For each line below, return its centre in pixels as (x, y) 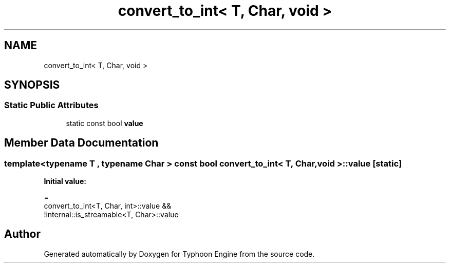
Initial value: (65, 181)
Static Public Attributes (51, 105)
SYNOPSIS (32, 85)
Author (22, 234)
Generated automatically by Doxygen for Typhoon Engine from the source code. (179, 254)
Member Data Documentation (81, 143)
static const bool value (105, 123)
